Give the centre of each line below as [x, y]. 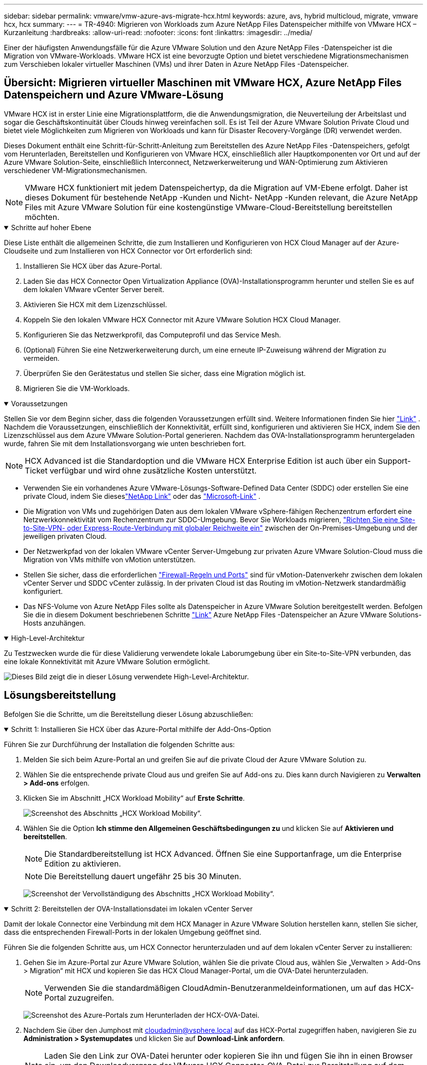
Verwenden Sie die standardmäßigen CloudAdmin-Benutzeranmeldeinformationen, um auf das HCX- [229, 988]
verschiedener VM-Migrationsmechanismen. [76, 170]
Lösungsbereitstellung [60, 695]
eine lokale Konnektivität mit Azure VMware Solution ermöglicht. [107, 661]
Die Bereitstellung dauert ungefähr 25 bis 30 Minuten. [143, 876]
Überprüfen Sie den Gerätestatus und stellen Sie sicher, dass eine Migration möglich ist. [165, 373]
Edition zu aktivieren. [83, 863]
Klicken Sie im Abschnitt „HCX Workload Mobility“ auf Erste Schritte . [134, 798]
